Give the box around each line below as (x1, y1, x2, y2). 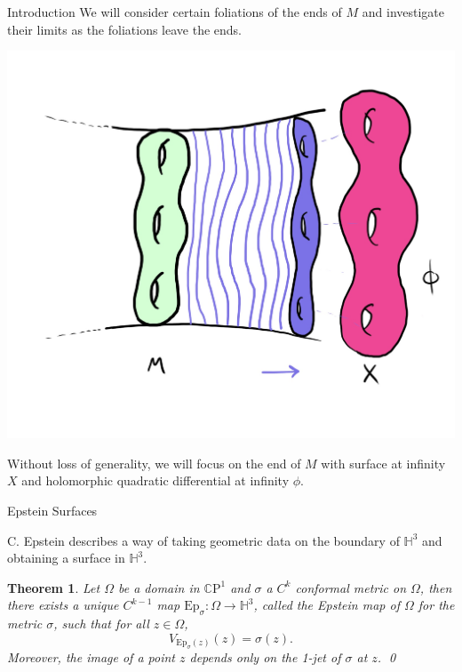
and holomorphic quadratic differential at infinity (21, 471, 290, 490)
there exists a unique (7, 596, 119, 614)
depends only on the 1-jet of (189, 648, 341, 667)
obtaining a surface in (7, 548, 125, 567)
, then (419, 578, 452, 596)
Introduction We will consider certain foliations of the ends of (7, 3, 342, 20)
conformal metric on (295, 578, 407, 596)
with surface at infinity (321, 453, 446, 472)
